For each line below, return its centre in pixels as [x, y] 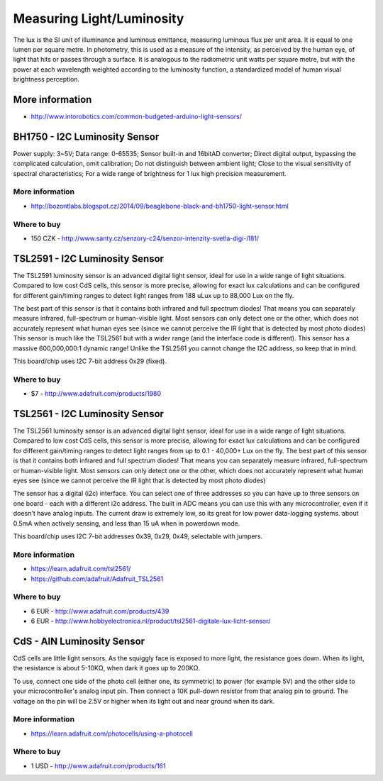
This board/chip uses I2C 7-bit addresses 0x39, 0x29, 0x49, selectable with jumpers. [138, 536]
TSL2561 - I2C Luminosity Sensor [89, 414]
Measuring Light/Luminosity [99, 18]
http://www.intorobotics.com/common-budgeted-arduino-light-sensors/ [137, 116]
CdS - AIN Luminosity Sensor [79, 641]
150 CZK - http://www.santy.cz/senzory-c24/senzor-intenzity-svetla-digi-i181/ [145, 238]
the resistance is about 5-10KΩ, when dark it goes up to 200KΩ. [106, 668]
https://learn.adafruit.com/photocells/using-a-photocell [112, 733]
